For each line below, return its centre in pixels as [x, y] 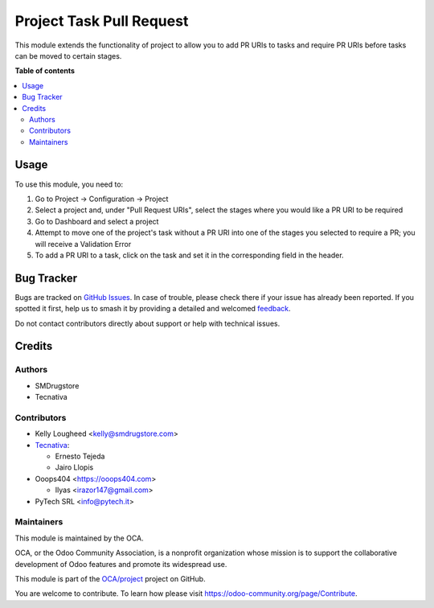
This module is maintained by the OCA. [79, 538]
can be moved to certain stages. [68, 55]
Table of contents [45, 71]
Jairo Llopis [74, 467]
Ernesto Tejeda [80, 456]
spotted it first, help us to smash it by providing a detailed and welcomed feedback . [153, 309]
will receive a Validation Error [83, 244]
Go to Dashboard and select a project [97, 221]
